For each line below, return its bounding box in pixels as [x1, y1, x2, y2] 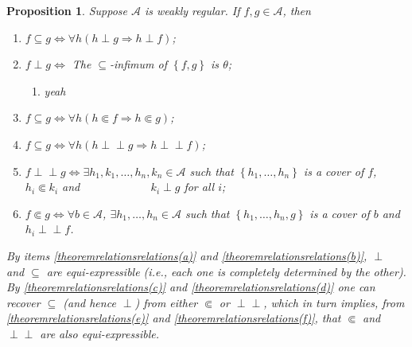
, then [282, 2, 311, 18]
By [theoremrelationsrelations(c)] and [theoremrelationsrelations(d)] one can [6, 279, 375, 295]
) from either [134, 294, 198, 310]
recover [6, 294, 41, 310]
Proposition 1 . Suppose [6, 2, 127, 18]
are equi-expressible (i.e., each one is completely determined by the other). [46, 263, 406, 279]
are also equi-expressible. [40, 325, 159, 341]
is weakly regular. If [144, 2, 240, 18]
